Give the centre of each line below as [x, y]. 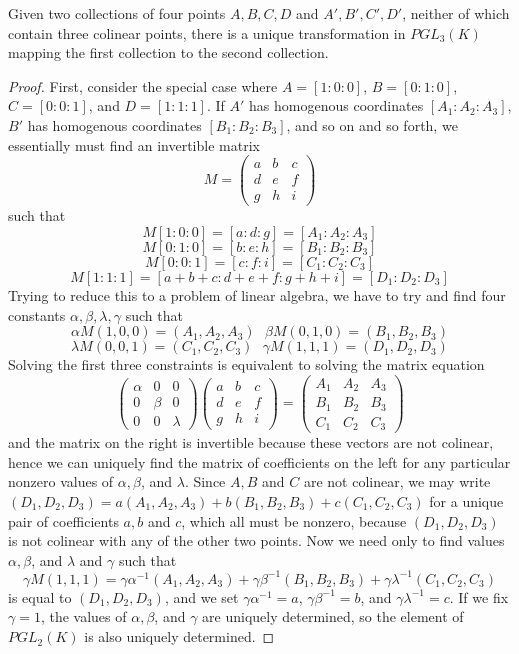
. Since [205, 481]
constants [37, 314]
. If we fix [479, 596]
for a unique [466, 501]
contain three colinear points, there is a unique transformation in [207, 32]
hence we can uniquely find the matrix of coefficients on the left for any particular [259, 461]
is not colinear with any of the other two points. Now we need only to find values [256, 540]
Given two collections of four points [117, 13]
